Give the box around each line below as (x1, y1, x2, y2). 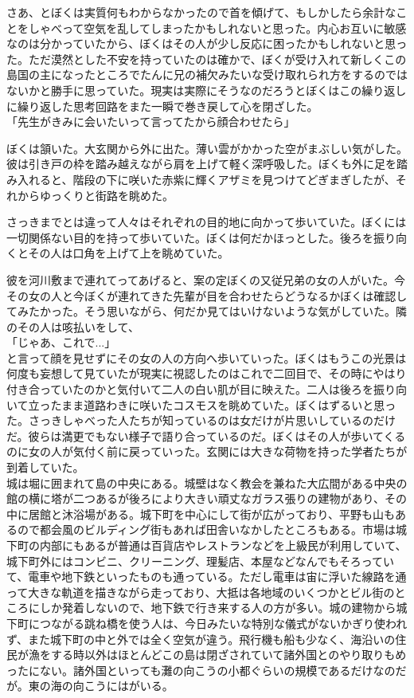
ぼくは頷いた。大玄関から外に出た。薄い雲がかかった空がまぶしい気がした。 (6, 139, 408, 156)
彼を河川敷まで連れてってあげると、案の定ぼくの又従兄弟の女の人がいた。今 (6, 271, 406, 288)
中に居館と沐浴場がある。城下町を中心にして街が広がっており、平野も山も (6, 505, 395, 522)
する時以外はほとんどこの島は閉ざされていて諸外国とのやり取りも (50, 646, 396, 663)
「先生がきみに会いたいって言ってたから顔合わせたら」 (6, 113, 295, 130)
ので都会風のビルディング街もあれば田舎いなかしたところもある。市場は (17, 521, 396, 538)
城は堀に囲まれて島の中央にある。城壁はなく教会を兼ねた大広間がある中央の (6, 474, 408, 491)
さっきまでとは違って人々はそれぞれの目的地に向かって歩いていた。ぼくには (6, 214, 407, 230)
